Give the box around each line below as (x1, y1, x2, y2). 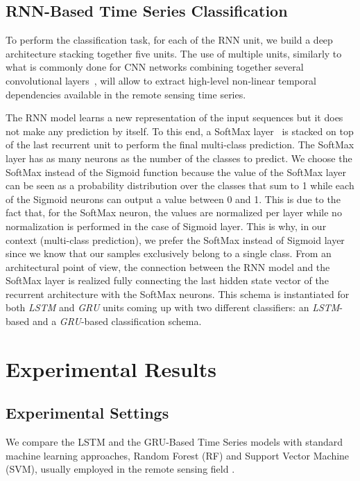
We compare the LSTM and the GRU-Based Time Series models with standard (6, 435, 343, 449)
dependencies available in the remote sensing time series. (6, 87, 246, 101)
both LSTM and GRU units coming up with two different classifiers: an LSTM (6, 300, 340, 315)
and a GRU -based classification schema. (32, 314, 202, 329)
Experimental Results (6, 354, 216, 383)
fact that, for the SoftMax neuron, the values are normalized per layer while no (6, 205, 342, 220)
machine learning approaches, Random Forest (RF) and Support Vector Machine (6, 448, 350, 462)
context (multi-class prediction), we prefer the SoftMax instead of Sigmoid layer (6, 232, 345, 247)
